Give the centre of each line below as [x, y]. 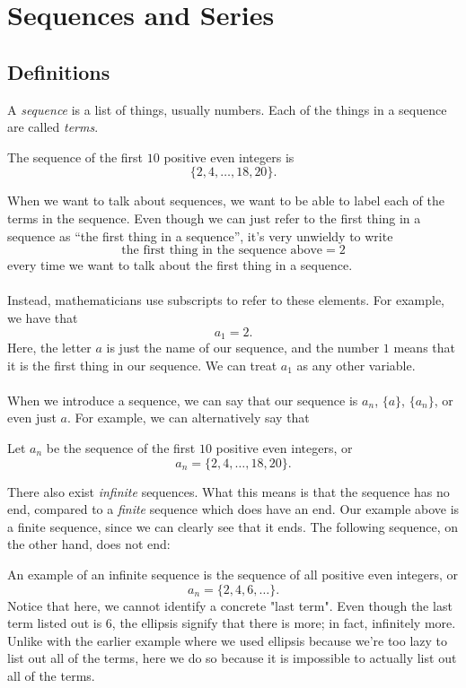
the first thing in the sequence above [222, 251]
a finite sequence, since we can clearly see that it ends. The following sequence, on [233, 526]
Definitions [59, 71]
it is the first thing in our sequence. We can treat [142, 365]
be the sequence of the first [121, 447]
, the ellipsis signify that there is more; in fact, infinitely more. [284, 623]
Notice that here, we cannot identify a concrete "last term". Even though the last [230, 605]
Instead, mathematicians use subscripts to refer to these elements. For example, [226, 300]
